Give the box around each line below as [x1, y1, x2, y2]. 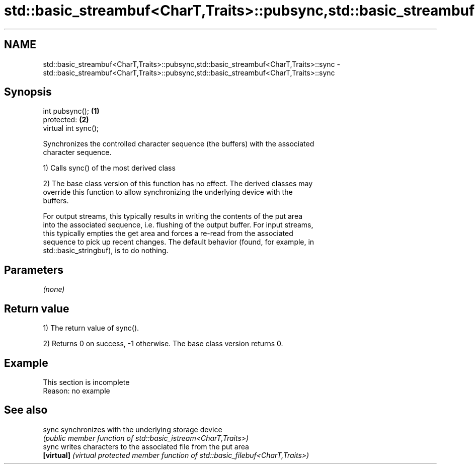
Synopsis [4, 86, 52, 99]
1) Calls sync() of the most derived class [43, 164, 176, 173]
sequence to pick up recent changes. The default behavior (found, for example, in [43, 238, 314, 247]
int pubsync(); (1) [43, 107, 100, 116]
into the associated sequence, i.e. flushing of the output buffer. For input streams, [43, 220, 313, 229]
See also [4, 404, 48, 417]
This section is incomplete [43, 377, 130, 386]
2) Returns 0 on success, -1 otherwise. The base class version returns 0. [43, 339, 283, 348]
